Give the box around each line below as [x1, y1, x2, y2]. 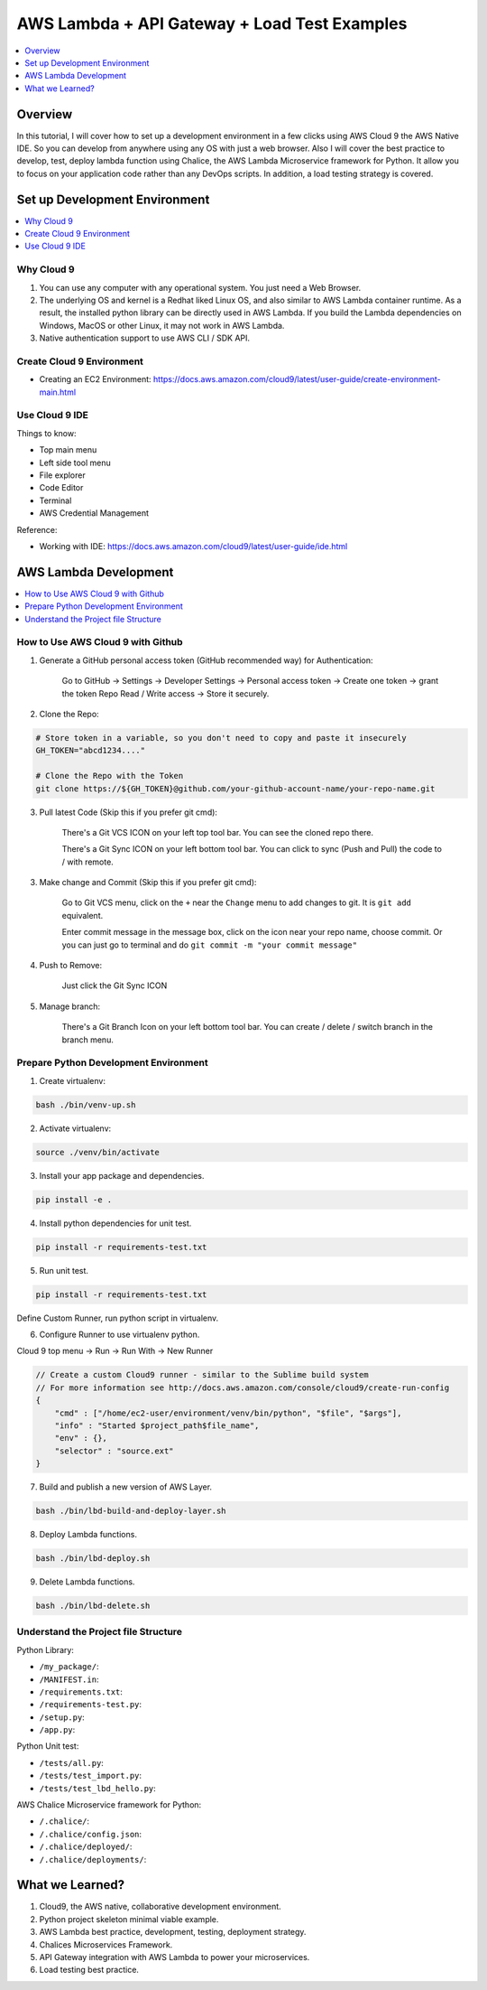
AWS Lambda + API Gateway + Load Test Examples [16, 14, 408, 33]
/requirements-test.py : [39, 1699, 142, 1710]
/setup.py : [39, 1712, 85, 1723]
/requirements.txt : [39, 1686, 124, 1697]
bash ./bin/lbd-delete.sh [35, 1600, 151, 1611]
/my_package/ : [39, 1661, 99, 1672]
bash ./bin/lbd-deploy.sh [35, 1554, 151, 1564]
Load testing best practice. [39, 1965, 140, 1976]
